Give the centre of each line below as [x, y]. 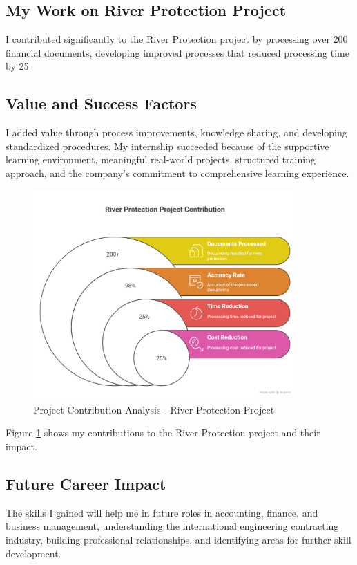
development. [33, 553]
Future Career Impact [86, 484]
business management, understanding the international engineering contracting [172, 526]
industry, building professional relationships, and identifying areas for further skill [178, 540]
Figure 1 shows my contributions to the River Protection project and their [163, 433]
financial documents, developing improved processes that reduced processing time [177, 52]
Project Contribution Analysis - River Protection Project [154, 409]
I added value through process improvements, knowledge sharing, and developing [176, 132]
